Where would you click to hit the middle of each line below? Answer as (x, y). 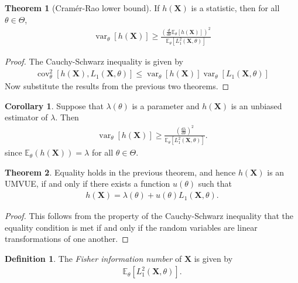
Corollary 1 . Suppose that (54, 105)
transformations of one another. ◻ (67, 239)
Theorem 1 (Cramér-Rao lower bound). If (82, 8)
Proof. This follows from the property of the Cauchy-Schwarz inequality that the (149, 216)
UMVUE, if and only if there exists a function (88, 183)
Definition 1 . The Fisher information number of (93, 258)
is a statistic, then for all (235, 8)
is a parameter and (166, 105)
